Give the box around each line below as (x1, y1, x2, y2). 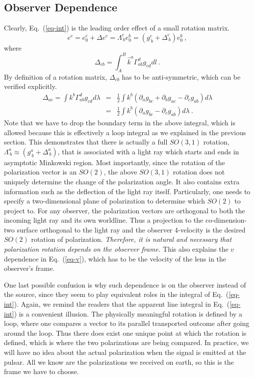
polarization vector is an (4, 167, 77, 177)
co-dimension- (205, 215, 247, 225)
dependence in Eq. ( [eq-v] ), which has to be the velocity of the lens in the (4, 253, 227, 263)
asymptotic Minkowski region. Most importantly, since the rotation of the (4, 157, 225, 167)
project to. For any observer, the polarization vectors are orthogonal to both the (4, 205, 245, 215)
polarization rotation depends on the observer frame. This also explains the (4, 244, 229, 254)
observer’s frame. (4, 263, 55, 273)
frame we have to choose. (4, 366, 79, 377)
